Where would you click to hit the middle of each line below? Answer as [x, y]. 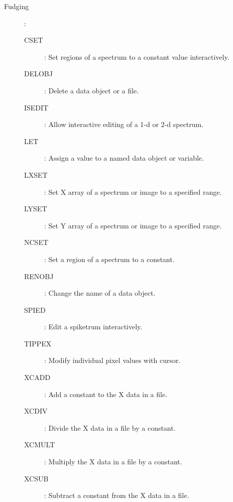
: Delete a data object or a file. [92, 90]
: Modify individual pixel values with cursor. [112, 360]
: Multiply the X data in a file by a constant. [113, 462]
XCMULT [40, 445]
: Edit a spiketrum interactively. [93, 327]
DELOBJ [38, 74]
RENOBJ [39, 276]
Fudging [17, 6]
